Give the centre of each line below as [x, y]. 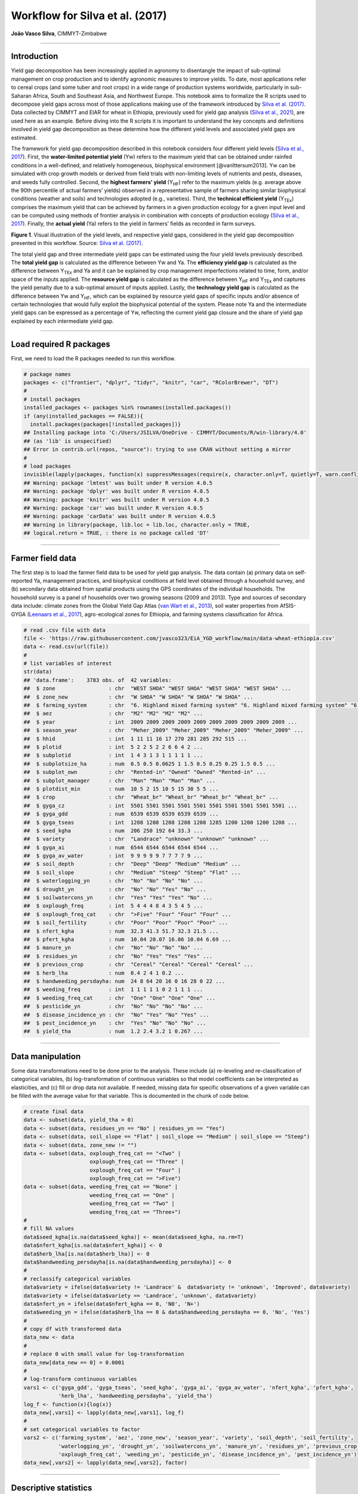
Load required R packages [61, 344]
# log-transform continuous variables [80, 1379]
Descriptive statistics [52, 1488]
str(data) [38, 672]
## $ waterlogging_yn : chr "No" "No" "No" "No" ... [113, 881]
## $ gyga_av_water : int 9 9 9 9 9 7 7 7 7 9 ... [113, 856]
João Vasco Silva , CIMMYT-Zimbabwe [59, 33]
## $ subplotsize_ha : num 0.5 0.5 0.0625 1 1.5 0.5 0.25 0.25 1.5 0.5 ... [149, 764]
